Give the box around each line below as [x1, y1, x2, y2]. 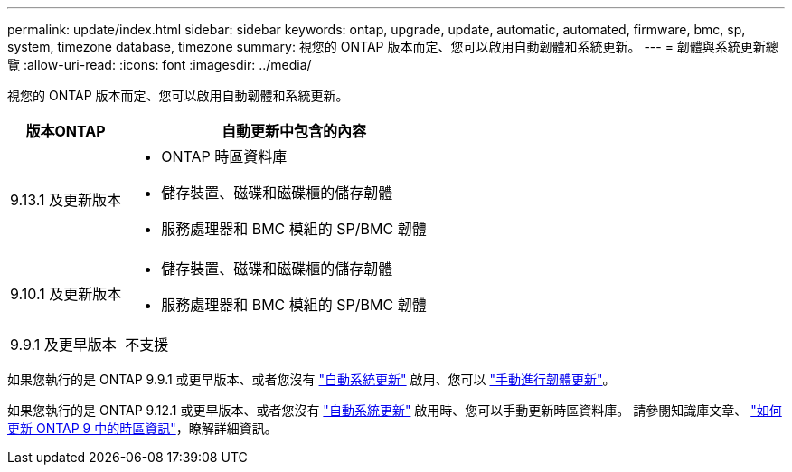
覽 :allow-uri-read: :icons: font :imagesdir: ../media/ [7, 57, 312, 72]
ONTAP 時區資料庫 [161, 147, 288, 165]
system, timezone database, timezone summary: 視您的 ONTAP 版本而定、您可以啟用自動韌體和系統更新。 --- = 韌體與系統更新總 [7, 39, 778, 54]
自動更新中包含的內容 [221, 122, 366, 140]
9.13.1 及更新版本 [10, 191, 122, 209]
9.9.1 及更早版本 [10, 335, 117, 354]
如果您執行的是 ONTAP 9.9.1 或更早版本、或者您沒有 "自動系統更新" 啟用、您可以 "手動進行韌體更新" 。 [7, 372, 616, 387]
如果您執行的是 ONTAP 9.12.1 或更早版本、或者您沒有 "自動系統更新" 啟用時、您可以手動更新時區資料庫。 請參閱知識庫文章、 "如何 [7, 402, 782, 418]
